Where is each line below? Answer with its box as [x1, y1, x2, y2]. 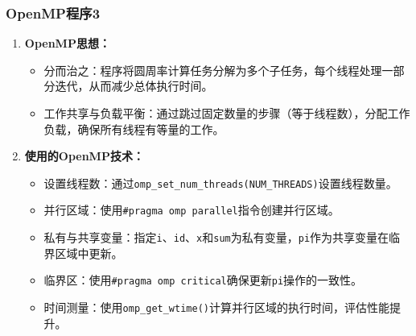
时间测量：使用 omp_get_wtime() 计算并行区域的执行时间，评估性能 [43, 299, 389, 315]
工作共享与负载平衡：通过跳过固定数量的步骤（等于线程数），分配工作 [43, 105, 410, 121]
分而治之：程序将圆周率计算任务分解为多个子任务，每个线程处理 [43, 61, 382, 78]
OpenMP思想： [24, 35, 110, 52]
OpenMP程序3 [6, 2, 101, 23]
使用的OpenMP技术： [24, 147, 144, 164]
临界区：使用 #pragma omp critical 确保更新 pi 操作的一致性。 [43, 272, 363, 288]
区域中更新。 [55, 244, 123, 261]
